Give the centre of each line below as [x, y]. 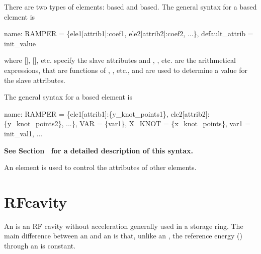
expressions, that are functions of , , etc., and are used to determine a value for [126, 70]
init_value [20, 43]
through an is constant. [40, 246]
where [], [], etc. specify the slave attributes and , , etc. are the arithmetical [120, 60]
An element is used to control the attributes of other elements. [100, 167]
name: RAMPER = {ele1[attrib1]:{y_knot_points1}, [86, 113]
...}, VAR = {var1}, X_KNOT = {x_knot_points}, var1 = [158, 123]
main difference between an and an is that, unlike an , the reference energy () [123, 236]
